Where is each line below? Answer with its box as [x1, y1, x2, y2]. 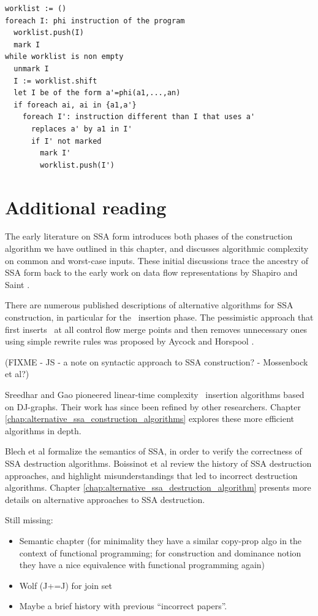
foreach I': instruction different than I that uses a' [22, 112, 256, 122]
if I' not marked [31, 136, 102, 146]
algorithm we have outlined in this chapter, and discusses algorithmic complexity [5, 242, 309, 255]
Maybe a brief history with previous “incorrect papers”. [19, 599, 227, 612]
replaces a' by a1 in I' [31, 124, 132, 133]
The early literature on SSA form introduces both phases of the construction [5, 230, 293, 243]
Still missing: [5, 513, 53, 526]
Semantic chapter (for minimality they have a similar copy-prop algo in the [19, 534, 302, 547]
